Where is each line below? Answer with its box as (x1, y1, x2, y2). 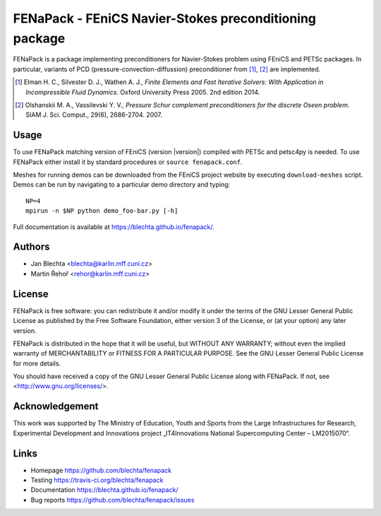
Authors (13, 241, 50, 253)
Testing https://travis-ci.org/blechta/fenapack (30, 476, 164, 484)
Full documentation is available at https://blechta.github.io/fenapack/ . (13, 223, 214, 231)
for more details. (13, 359, 61, 368)
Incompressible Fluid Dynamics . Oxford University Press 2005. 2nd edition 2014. (25, 88, 260, 96)
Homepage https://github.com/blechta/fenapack (30, 466, 172, 474)
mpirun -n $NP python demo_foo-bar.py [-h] (25, 207, 179, 215)
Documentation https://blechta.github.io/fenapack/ (30, 486, 179, 494)
